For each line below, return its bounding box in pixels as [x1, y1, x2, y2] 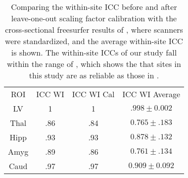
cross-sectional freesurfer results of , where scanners [5, 24, 183, 35]
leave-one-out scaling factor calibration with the [11, 12, 177, 24]
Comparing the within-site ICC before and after [11, 1, 177, 12]
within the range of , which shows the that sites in [7, 58, 181, 69]
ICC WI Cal [72, 88, 115, 100]
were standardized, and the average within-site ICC [5, 35, 183, 47]
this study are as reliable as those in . [29, 69, 159, 81]
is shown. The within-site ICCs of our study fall [11, 47, 177, 58]
